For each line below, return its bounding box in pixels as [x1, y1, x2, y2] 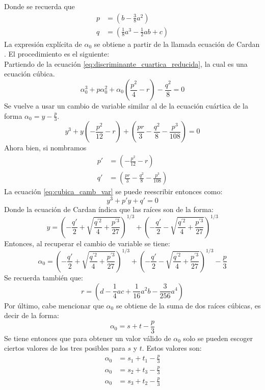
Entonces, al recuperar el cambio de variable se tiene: [4, 238, 170, 248]
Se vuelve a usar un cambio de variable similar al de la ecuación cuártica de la [4, 100, 248, 111]
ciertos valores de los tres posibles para [4, 343, 125, 353]
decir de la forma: [4, 310, 59, 321]
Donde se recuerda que [4, 1, 75, 11]
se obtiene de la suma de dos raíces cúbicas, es [116, 300, 261, 310]
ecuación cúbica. [4, 68, 55, 79]
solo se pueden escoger [183, 332, 253, 343]
